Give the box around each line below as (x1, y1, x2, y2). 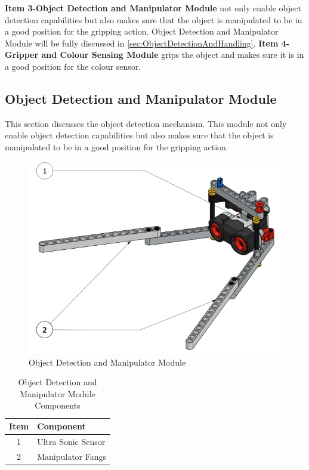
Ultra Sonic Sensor (37, 435, 106, 447)
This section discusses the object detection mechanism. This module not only (5, 117, 287, 129)
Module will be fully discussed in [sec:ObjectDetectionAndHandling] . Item (5, 36, 279, 49)
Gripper (5, 48, 39, 61)
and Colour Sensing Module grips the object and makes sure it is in (41, 48, 304, 61)
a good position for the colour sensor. (5, 60, 141, 72)
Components (35, 399, 81, 412)
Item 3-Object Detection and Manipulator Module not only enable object (5, 2, 301, 14)
